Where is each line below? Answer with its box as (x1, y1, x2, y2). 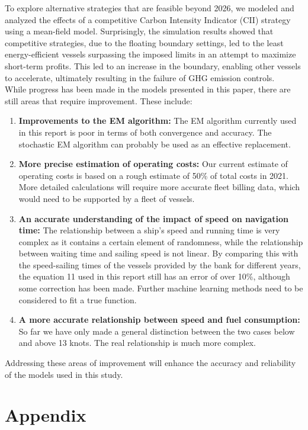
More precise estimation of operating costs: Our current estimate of (18, 158, 288, 170)
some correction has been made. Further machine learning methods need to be (18, 282, 303, 294)
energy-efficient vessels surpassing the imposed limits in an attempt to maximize (5, 48, 296, 60)
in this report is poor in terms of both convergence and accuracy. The (18, 126, 272, 138)
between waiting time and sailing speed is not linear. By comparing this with (18, 247, 299, 259)
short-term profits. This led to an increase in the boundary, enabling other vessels (5, 59, 301, 72)
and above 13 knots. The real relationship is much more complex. (18, 336, 256, 349)
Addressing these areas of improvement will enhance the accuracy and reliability (5, 357, 296, 369)
